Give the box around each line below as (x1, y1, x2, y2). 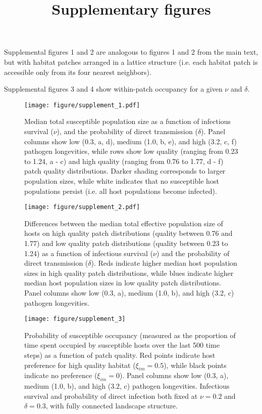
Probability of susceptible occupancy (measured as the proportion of (24, 329, 236, 340)
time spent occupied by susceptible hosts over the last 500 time (24, 340, 220, 350)
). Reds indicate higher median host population (91, 258, 237, 268)
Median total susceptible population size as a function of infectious (24, 116, 231, 127)
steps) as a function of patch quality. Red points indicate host (24, 350, 216, 360)
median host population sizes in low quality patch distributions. (24, 277, 222, 288)
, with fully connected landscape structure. (45, 400, 178, 411)
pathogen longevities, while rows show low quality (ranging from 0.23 (24, 146, 238, 156)
